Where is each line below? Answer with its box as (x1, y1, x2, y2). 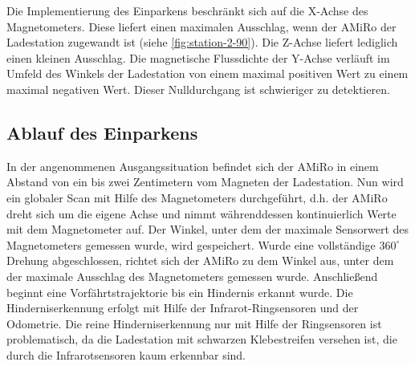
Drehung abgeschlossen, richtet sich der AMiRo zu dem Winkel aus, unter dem (6, 252, 394, 269)
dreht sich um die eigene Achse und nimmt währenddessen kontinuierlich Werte (6, 205, 397, 222)
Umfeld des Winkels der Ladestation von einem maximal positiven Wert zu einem (6, 65, 409, 82)
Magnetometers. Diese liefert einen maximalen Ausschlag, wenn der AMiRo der (6, 18, 397, 35)
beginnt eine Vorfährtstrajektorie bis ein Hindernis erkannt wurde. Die (6, 283, 353, 300)
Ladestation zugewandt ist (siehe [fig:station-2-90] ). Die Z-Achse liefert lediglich (6, 34, 398, 51)
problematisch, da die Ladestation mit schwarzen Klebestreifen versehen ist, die (6, 331, 397, 348)
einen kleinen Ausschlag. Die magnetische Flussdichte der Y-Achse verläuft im (6, 49, 390, 66)
